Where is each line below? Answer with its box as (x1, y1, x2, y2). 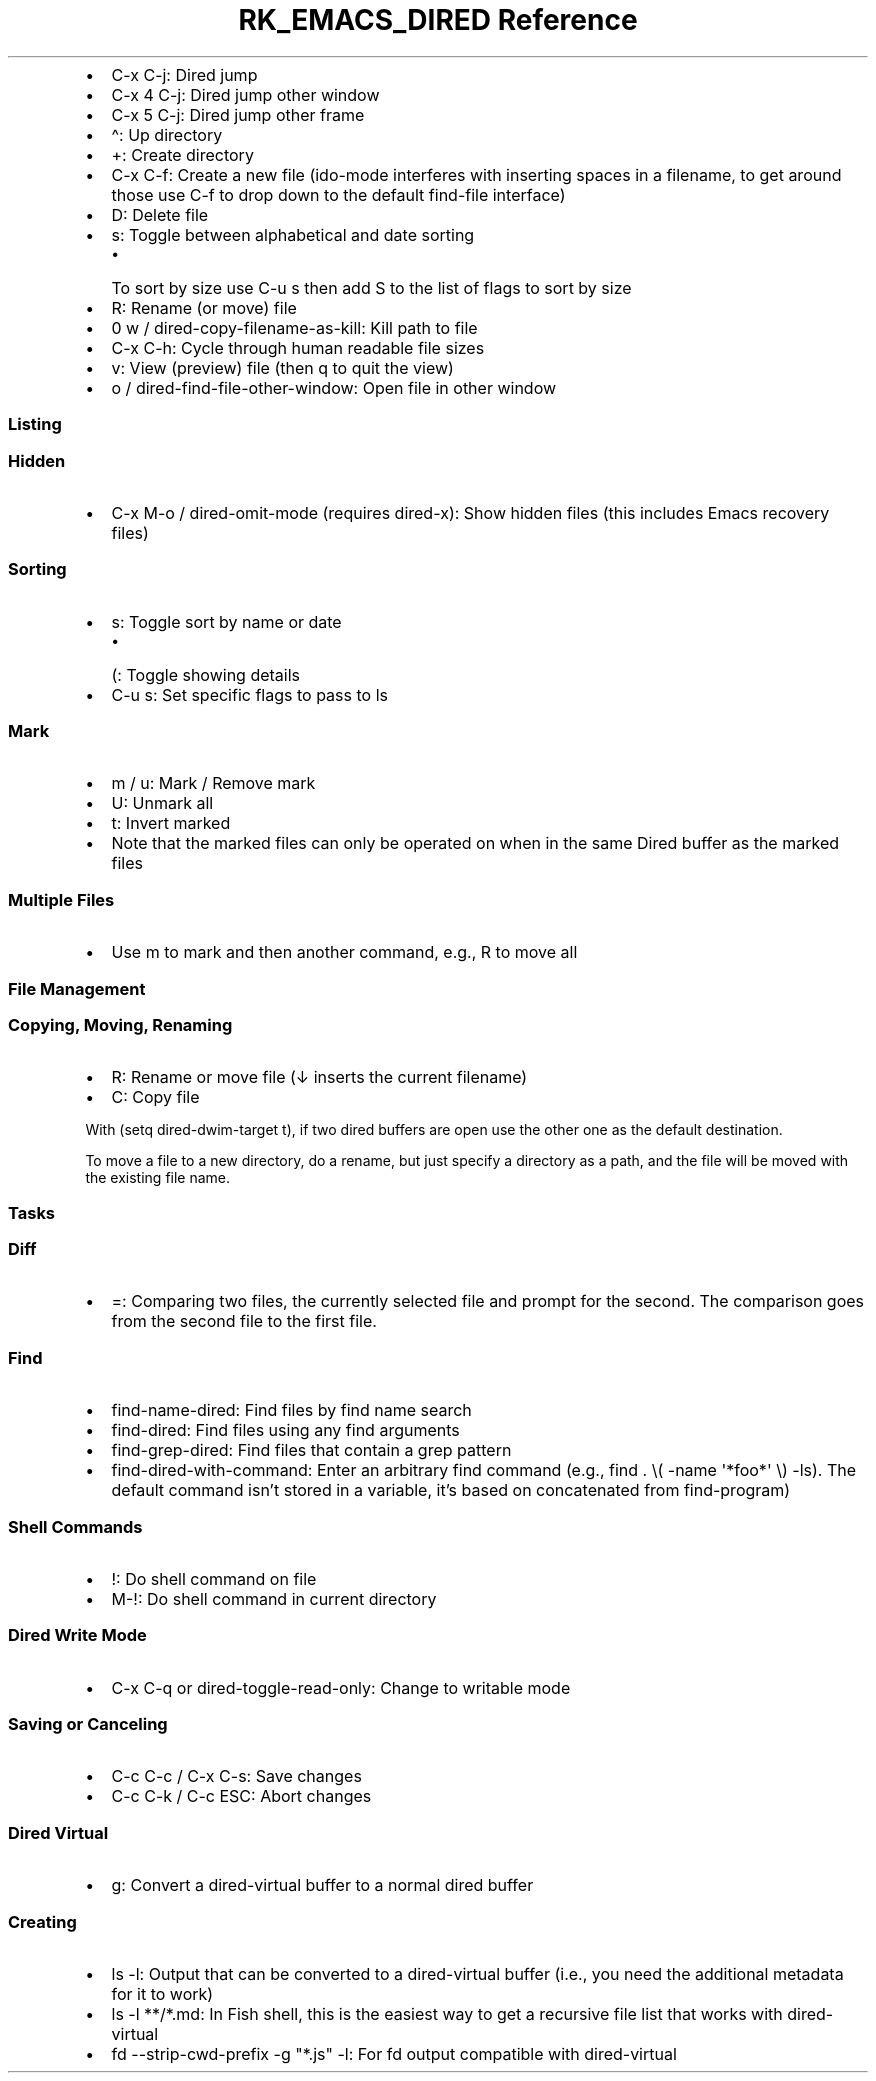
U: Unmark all (111, 793, 214, 814)
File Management (8, 978, 146, 999)
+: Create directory (111, 144, 254, 165)
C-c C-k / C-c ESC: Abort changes (111, 1786, 372, 1807)
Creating (8, 1911, 77, 1932)
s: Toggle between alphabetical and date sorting (111, 224, 475, 245)
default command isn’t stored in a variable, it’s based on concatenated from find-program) (111, 1480, 791, 1501)
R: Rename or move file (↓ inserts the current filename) (111, 1067, 528, 1088)
